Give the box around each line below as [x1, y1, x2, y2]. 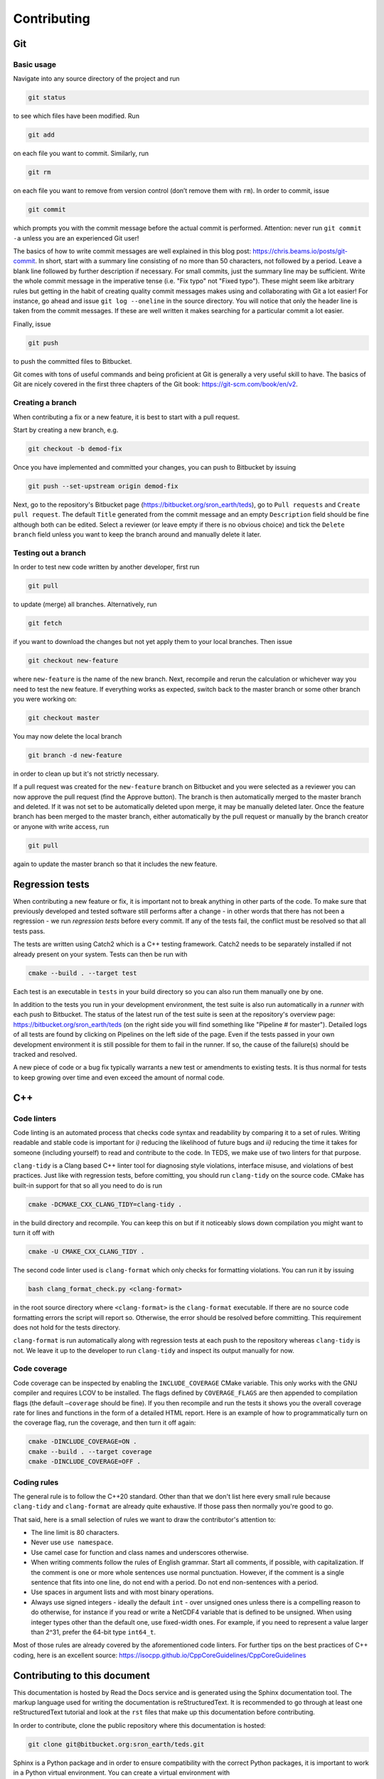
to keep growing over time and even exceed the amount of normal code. [13, 1073, 225, 1082]
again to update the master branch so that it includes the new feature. [13, 860, 218, 868]
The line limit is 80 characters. [31, 1529, 120, 1537]
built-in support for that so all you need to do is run [13, 1181, 163, 1190]
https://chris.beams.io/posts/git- [252, 246, 348, 255]
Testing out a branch [13, 548, 87, 558]
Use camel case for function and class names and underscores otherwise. [31, 1548, 249, 1556]
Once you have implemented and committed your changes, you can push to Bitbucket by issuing [13, 463, 297, 471]
